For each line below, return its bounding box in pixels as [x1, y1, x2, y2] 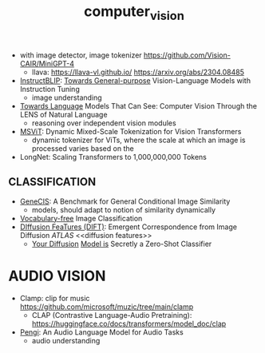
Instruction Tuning [19, 84, 80, 93]
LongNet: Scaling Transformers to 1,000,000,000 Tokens [19, 152, 208, 161]
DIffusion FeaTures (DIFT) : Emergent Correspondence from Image [19, 222, 238, 232]
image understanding [31, 93, 102, 102]
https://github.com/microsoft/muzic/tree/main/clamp [19, 302, 194, 311]
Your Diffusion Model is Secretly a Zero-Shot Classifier [31, 239, 212, 248]
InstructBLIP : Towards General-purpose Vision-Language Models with [19, 75, 251, 85]
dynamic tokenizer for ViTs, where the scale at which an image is [31, 135, 246, 145]
